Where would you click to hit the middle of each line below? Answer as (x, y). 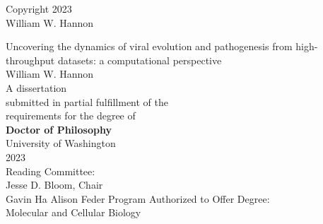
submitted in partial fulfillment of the (87, 101)
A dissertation (36, 87)
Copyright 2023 (39, 8)
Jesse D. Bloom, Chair (54, 185)
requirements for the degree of (71, 116)
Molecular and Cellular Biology (74, 212)
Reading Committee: (51, 171)
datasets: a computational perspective (140, 60)
